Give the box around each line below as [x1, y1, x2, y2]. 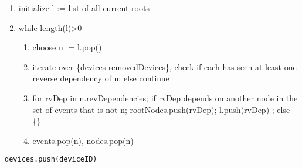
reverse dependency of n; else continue [32, 72, 169, 84]
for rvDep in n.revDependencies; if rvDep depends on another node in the [32, 91, 298, 104]
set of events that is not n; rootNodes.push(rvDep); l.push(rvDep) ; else [32, 103, 290, 115]
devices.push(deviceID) [5, 155, 97, 164]
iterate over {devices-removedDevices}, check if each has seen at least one [32, 60, 297, 73]
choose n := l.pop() [32, 41, 102, 53]
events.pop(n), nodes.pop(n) [32, 134, 134, 146]
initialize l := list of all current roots [18, 2, 150, 13]
